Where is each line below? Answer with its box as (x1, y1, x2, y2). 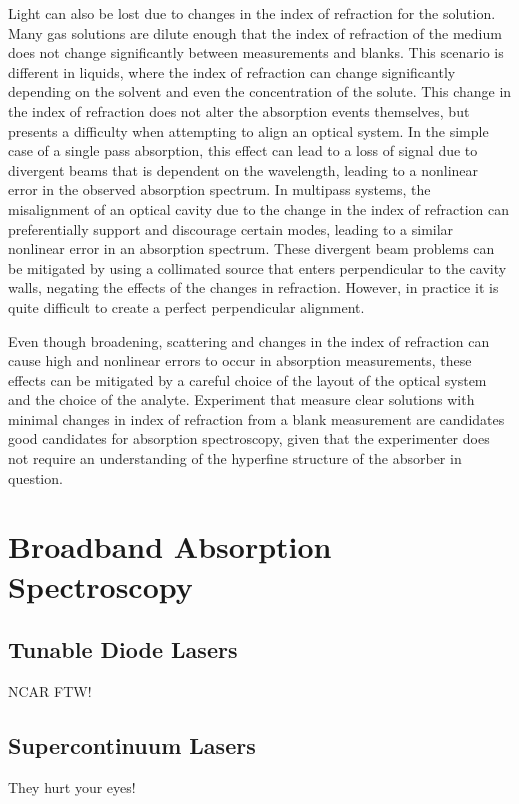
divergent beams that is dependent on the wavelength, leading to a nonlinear (8, 159, 479, 180)
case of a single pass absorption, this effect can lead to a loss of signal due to (8, 140, 478, 161)
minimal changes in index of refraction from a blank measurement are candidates (8, 408, 505, 429)
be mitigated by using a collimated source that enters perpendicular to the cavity (8, 257, 507, 278)
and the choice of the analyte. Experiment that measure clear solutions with (8, 389, 475, 410)
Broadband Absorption (8, 526, 332, 567)
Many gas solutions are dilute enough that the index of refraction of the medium (8, 22, 502, 43)
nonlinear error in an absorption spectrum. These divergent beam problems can (8, 238, 495, 259)
